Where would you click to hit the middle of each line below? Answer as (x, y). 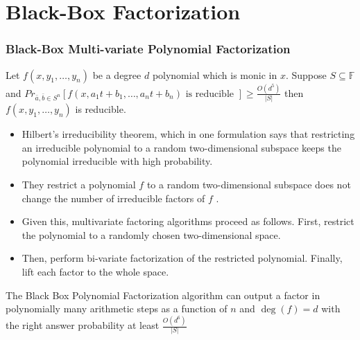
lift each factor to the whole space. (95, 271)
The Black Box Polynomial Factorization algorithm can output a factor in (163, 295)
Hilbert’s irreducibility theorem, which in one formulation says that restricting (188, 134)
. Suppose (306, 74)
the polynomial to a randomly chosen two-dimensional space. (151, 234)
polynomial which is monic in (215, 74)
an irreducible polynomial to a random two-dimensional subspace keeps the (181, 147)
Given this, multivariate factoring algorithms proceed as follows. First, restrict (188, 221)
